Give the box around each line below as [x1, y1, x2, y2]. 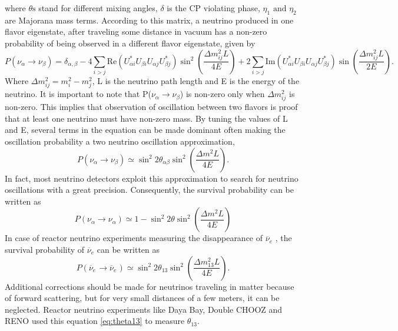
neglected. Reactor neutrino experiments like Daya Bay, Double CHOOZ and [5, 303, 283, 315]
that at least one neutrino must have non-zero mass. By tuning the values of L [5, 112, 288, 124]
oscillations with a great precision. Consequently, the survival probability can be [5, 183, 294, 196]
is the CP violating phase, [167, 2, 260, 14]
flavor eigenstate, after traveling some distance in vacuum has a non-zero [5, 25, 267, 38]
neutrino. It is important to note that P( [5, 88, 151, 100]
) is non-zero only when [180, 88, 265, 100]
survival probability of [5, 243, 85, 255]
